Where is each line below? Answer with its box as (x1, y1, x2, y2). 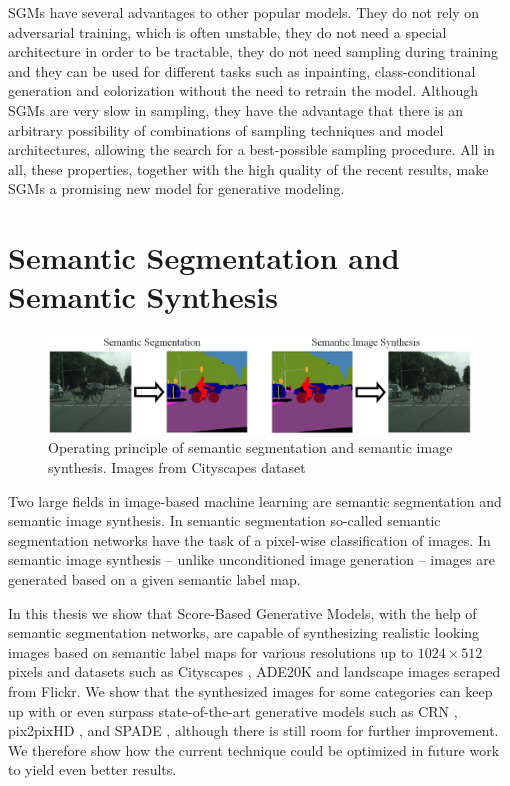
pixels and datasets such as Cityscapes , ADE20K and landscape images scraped (8, 661, 501, 682)
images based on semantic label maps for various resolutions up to (8, 641, 414, 662)
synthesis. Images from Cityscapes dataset (48, 456, 306, 477)
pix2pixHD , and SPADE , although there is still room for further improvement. (8, 720, 499, 741)
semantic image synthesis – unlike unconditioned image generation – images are (8, 549, 495, 570)
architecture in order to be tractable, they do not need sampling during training (8, 41, 499, 62)
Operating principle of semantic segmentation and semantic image (48, 437, 453, 458)
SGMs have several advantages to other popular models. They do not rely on (8, 2, 480, 22)
